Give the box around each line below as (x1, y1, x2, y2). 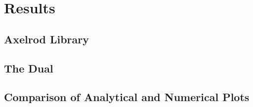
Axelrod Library (4, 31, 89, 46)
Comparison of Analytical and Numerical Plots (4, 89, 250, 105)
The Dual (4, 60, 53, 75)
